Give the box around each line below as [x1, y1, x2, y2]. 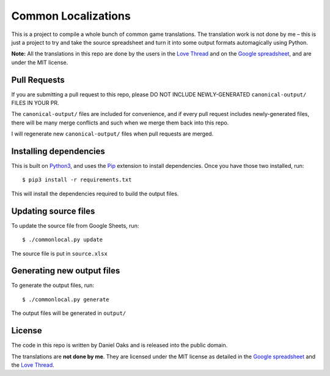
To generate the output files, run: [11, 281, 95, 289]
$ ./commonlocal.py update [22, 236, 103, 244]
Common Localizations [11, 9, 131, 23]
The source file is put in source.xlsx [11, 250, 108, 257]
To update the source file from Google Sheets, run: [11, 222, 139, 229]
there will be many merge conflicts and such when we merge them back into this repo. [11, 119, 229, 126]
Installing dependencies [11, 146, 105, 156]
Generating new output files [11, 266, 120, 276]
